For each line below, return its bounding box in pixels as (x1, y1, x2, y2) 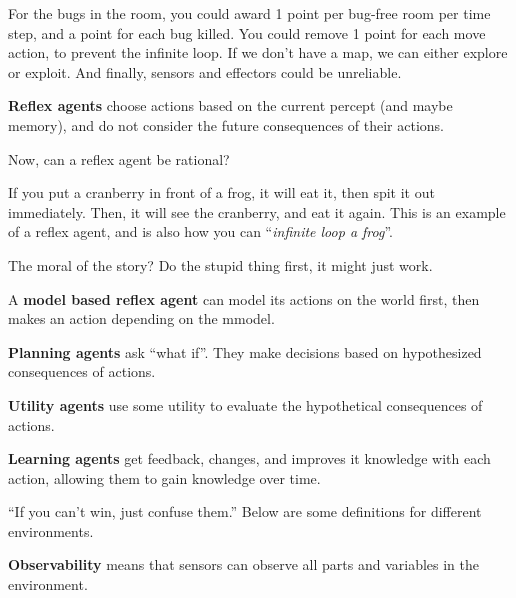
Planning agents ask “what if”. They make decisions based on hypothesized (8, 341, 482, 362)
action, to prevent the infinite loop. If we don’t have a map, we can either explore (8, 42, 508, 63)
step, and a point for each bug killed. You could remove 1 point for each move (8, 22, 486, 43)
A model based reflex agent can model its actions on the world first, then (8, 288, 480, 309)
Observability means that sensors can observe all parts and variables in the (8, 554, 479, 575)
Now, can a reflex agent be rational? (8, 148, 230, 169)
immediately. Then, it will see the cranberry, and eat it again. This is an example (8, 201, 506, 222)
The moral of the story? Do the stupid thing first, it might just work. (8, 254, 433, 275)
